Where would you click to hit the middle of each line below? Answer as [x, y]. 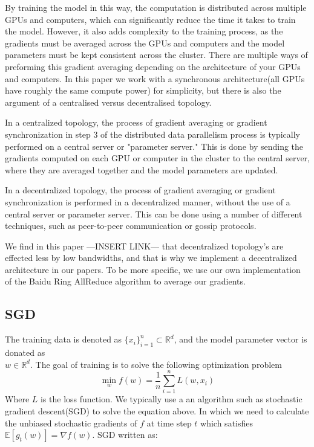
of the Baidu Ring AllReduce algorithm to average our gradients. [125, 281]
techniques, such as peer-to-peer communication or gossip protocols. [131, 226]
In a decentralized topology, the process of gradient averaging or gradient [140, 190]
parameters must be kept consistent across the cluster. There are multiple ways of [156, 55]
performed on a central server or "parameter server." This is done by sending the [154, 146]
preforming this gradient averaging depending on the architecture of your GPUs [153, 66]
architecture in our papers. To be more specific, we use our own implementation [153, 269]
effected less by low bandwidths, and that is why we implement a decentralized [151, 258]
